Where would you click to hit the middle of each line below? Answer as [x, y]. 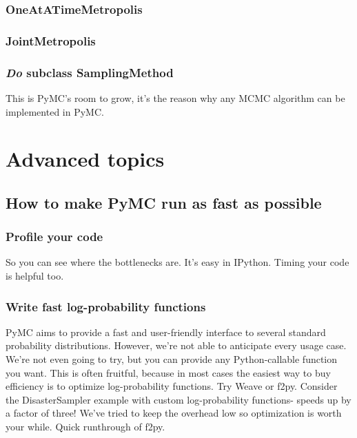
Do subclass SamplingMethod [90, 72]
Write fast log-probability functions [106, 306]
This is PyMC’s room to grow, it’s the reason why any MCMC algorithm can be [175, 97]
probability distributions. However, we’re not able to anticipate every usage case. [176, 345]
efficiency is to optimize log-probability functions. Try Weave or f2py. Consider [172, 386]
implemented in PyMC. [55, 111]
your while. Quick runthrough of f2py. [85, 427]
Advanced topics [85, 159]
